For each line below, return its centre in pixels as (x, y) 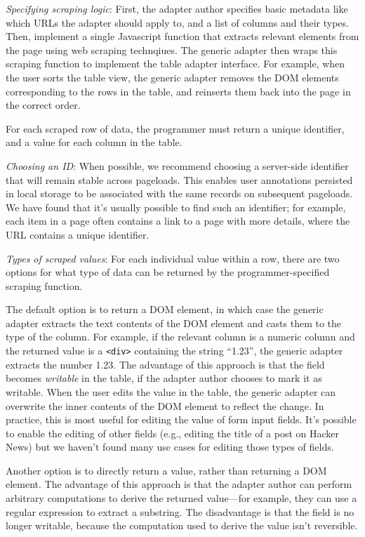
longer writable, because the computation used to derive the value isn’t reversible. (182, 525)
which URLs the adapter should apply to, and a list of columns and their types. (177, 22)
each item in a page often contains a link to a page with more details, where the (178, 221)
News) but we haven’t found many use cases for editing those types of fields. (170, 447)
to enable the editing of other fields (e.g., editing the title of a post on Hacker (173, 433)
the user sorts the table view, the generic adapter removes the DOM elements (172, 77)
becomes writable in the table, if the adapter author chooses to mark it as (164, 378)
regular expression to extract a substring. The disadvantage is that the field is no (180, 511)
